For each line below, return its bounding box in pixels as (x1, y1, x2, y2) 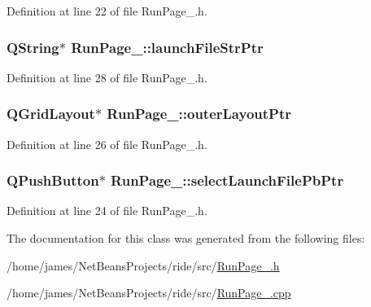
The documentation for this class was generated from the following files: (7, 230, 365, 247)
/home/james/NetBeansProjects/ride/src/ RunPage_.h (7, 257, 280, 274)
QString (7, 37, 59, 57)
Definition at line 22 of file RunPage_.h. (7, 2, 207, 19)
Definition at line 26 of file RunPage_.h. (7, 135, 207, 152)
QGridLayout (7, 103, 95, 124)
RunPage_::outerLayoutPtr (107, 103, 291, 124)
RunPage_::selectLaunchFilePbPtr (111, 170, 344, 191)
